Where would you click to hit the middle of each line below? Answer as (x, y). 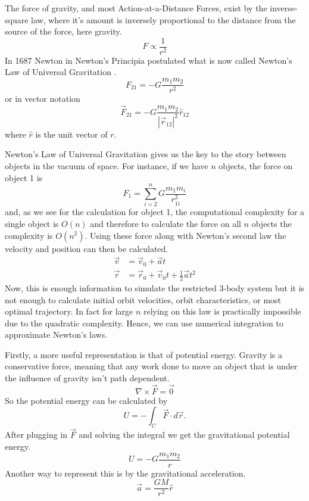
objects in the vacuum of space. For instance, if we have (107, 166)
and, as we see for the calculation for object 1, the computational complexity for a (155, 212)
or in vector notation (43, 99)
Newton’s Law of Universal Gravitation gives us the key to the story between (146, 154)
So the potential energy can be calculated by (86, 400)
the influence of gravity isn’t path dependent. (87, 378)
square (17, 19)
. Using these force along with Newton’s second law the (185, 235)
